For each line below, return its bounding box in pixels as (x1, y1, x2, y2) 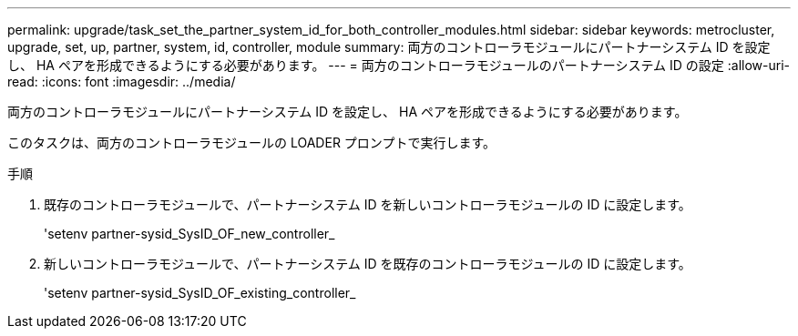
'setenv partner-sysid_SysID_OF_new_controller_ (44, 226, 335, 241)
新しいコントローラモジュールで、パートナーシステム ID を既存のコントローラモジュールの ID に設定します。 (44, 256, 691, 271)
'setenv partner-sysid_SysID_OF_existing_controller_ (44, 285, 356, 300)
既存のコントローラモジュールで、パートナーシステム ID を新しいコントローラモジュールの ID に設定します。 (44, 197, 691, 212)
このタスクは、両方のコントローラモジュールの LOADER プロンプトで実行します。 (7, 135, 496, 150)
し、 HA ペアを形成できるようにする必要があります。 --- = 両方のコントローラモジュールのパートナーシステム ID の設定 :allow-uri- (7, 57, 791, 73)
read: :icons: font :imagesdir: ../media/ (7, 74, 236, 89)
